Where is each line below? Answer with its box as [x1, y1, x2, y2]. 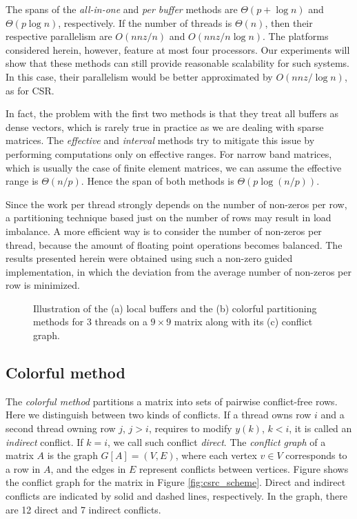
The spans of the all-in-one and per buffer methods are [6, 2, 238, 16]
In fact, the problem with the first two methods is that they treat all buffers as [6, 106, 339, 121]
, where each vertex [175, 448, 257, 462]
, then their [265, 15, 313, 30]
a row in [6, 461, 41, 476]
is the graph [47, 448, 98, 462]
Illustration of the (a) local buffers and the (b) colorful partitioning [33, 301, 317, 315]
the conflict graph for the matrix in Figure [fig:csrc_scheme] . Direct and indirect [6, 475, 346, 489]
